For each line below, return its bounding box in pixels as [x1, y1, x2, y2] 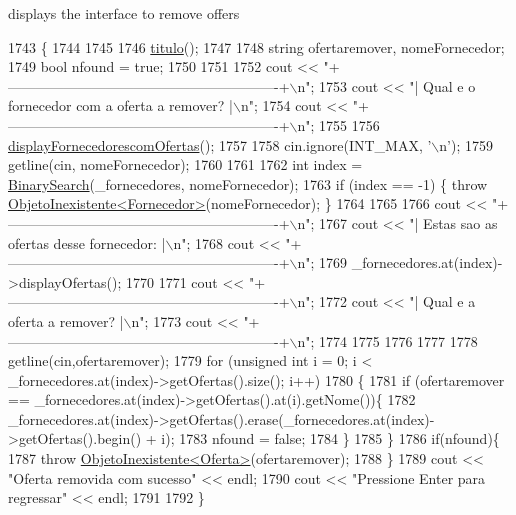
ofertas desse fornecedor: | [8, 232, 166, 253]
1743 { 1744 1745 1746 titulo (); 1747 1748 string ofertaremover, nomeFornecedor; [8, 36, 505, 57]
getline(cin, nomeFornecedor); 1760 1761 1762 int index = [8, 154, 363, 175]
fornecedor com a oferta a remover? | [8, 95, 233, 116]
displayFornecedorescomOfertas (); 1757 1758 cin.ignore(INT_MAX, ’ [8, 134, 432, 155]
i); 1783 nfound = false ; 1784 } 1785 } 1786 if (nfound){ [161, 428, 500, 449]
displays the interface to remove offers [8, 3, 240, 23]
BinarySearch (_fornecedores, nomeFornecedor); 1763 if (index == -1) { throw [8, 173, 488, 194]
